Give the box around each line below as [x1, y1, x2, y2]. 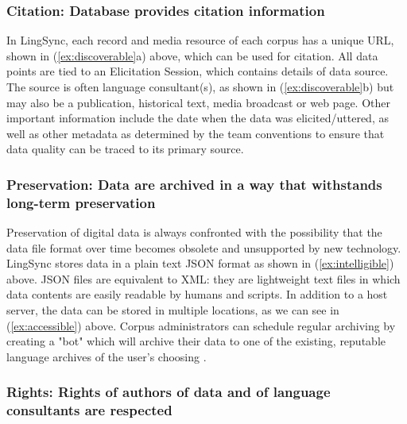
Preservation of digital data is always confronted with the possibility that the [6, 224, 382, 241]
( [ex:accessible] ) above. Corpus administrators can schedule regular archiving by [6, 317, 396, 333]
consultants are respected [6, 400, 172, 420]
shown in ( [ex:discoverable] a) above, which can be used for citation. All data [6, 47, 378, 64]
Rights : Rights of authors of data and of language [6, 382, 331, 402]
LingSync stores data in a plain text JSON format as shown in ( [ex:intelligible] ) [6, 255, 394, 272]
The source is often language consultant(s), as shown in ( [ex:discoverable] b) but [6, 79, 394, 94]
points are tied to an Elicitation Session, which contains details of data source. [6, 63, 389, 79]
